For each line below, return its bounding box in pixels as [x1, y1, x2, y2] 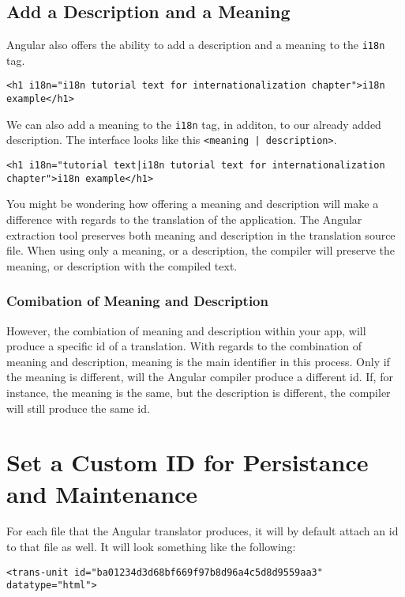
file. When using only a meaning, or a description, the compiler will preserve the [6, 242, 395, 259]
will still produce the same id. [6, 399, 150, 416]
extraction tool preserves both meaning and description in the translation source [6, 226, 396, 243]
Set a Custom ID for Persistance [6, 446, 369, 478]
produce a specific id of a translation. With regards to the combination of [6, 338, 362, 354]
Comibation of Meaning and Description [6, 291, 268, 311]
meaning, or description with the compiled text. [6, 257, 238, 274]
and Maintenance [6, 477, 198, 509]
